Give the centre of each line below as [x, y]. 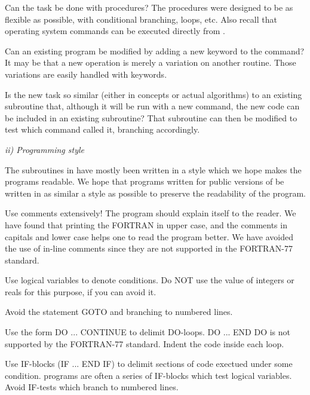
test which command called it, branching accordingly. [102, 129]
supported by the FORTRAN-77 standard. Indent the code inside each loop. [145, 343]
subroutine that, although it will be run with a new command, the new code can [152, 106]
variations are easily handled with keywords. [86, 74]
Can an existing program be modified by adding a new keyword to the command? [155, 50]
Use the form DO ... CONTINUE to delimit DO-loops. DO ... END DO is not [148, 332]
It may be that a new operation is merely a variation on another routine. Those [151, 62]
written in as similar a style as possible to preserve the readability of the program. [156, 193]
